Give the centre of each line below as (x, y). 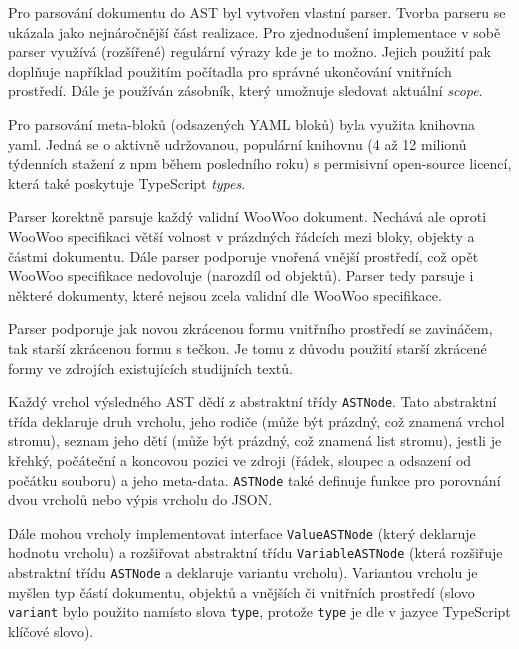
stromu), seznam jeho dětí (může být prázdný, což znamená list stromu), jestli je (255, 440)
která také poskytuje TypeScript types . (127, 182)
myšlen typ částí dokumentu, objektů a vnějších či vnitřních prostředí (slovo (241, 591)
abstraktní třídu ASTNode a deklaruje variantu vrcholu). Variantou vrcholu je (243, 572)
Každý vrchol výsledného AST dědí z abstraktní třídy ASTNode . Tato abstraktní (252, 401)
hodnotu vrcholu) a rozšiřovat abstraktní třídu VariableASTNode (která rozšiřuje (255, 552)
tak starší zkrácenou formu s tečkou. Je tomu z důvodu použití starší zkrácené (247, 347)
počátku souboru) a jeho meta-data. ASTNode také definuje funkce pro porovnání (254, 479)
